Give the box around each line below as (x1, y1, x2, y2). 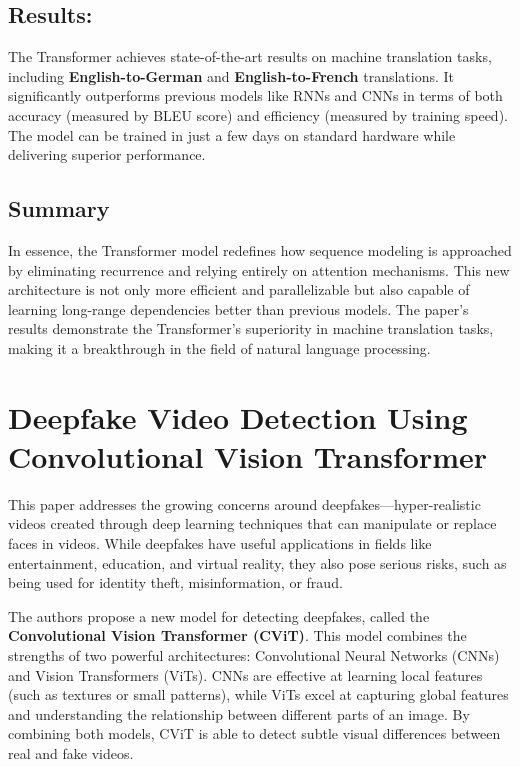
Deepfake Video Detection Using (8, 396, 468, 437)
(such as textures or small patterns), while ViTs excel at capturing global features (8, 684, 509, 705)
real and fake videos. (8, 742, 134, 763)
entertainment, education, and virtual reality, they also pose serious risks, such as (8, 552, 507, 573)
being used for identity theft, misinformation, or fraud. (8, 572, 343, 593)
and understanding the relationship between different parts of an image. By (8, 703, 470, 724)
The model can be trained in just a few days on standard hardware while (8, 124, 456, 145)
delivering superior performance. (8, 144, 206, 165)
